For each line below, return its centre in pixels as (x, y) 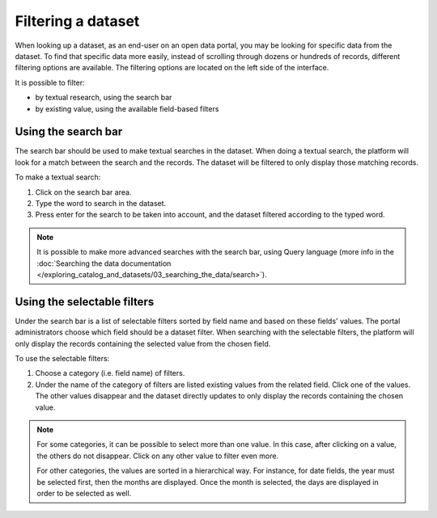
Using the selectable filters (85, 302)
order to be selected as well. (84, 493)
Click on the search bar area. (83, 192)
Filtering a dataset (77, 21)
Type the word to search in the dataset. (101, 203)
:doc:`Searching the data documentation (104, 263)
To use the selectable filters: (62, 358)
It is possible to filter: (50, 82)
